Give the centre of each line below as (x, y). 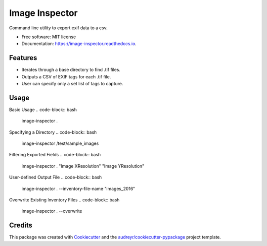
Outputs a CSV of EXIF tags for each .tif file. (66, 76)
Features (23, 58)
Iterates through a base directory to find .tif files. (71, 70)
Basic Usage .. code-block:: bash (43, 110)
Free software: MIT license (49, 37)
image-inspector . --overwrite (52, 211)
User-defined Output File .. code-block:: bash (56, 177)
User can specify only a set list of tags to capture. (72, 84)
